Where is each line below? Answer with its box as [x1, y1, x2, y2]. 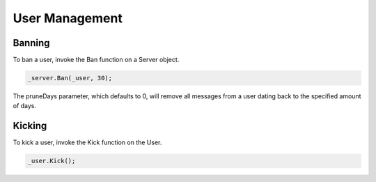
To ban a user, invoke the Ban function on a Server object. [13, 56, 180, 64]
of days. [13, 102, 37, 110]
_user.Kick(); [27, 157, 76, 165]
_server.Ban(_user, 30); [27, 74, 113, 82]
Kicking [13, 120, 47, 132]
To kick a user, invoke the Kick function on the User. [13, 138, 162, 146]
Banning [13, 37, 50, 49]
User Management [13, 10, 123, 26]
